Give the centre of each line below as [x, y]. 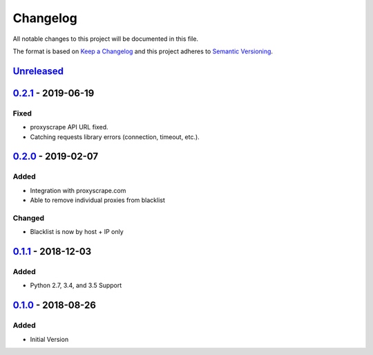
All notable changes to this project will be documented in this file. [106, 39]
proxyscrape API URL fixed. [69, 127]
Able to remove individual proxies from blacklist [97, 200]
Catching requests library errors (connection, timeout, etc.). [115, 137]
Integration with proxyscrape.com [78, 190]
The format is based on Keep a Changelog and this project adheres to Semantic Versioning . [143, 51]
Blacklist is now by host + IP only [77, 232]
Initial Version [49, 339]
